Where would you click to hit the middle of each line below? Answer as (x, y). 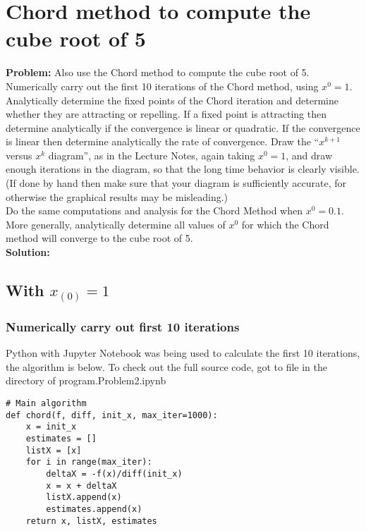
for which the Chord (285, 224)
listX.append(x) (84, 498)
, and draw (309, 155)
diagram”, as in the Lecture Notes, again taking (152, 155)
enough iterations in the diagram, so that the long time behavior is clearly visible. (183, 169)
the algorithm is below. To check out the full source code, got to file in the (166, 366)
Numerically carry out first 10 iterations (123, 326)
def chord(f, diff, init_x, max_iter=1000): (112, 415)
